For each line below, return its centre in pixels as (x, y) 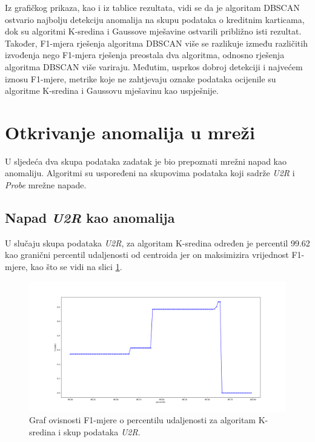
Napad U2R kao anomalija (90, 218)
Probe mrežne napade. (46, 185)
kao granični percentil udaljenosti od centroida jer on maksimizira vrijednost (147, 255)
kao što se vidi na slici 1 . (76, 267)
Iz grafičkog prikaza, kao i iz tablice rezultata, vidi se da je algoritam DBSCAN (152, 7)
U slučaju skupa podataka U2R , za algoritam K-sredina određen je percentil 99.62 (157, 242)
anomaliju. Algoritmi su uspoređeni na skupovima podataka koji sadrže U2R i (150, 173)
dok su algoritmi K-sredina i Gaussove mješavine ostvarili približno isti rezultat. (153, 31)
